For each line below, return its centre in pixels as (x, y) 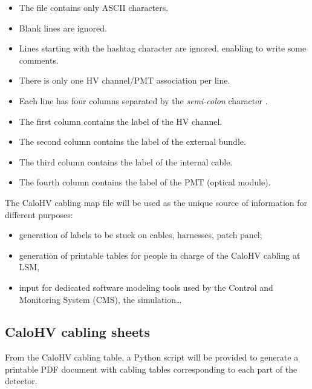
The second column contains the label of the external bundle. (132, 141)
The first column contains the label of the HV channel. (121, 121)
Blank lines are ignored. (63, 28)
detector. (21, 381)
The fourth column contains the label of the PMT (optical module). (145, 182)
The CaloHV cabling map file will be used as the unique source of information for (156, 202)
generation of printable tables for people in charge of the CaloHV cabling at (160, 255)
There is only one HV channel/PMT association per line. (125, 80)
